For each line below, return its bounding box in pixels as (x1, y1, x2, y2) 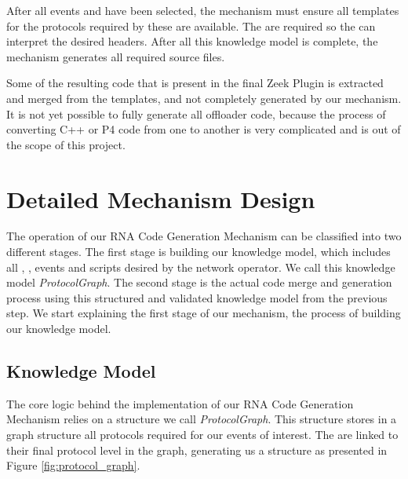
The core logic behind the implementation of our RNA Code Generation (6, 395, 354, 411)
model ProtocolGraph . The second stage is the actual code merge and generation (6, 274, 392, 291)
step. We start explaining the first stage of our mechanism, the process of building (6, 305, 401, 321)
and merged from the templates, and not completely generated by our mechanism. (6, 90, 402, 106)
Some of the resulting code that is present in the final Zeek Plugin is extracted (6, 75, 384, 91)
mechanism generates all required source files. (6, 48, 225, 64)
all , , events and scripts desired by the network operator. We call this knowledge (6, 258, 395, 275)
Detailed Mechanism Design (6, 182, 315, 214)
